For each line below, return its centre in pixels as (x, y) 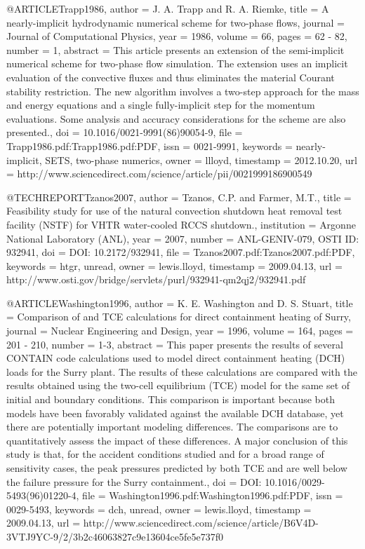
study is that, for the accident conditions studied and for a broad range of (165, 454)
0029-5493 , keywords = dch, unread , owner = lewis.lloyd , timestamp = (159, 509)
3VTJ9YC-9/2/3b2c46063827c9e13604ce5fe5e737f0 (115, 536)
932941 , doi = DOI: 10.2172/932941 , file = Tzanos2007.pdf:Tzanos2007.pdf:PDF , (181, 252)
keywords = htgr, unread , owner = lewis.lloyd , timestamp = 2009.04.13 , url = (174, 265)
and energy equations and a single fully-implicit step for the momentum (161, 105)
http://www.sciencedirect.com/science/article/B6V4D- (201, 523)
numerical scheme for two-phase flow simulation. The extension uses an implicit (177, 63)
